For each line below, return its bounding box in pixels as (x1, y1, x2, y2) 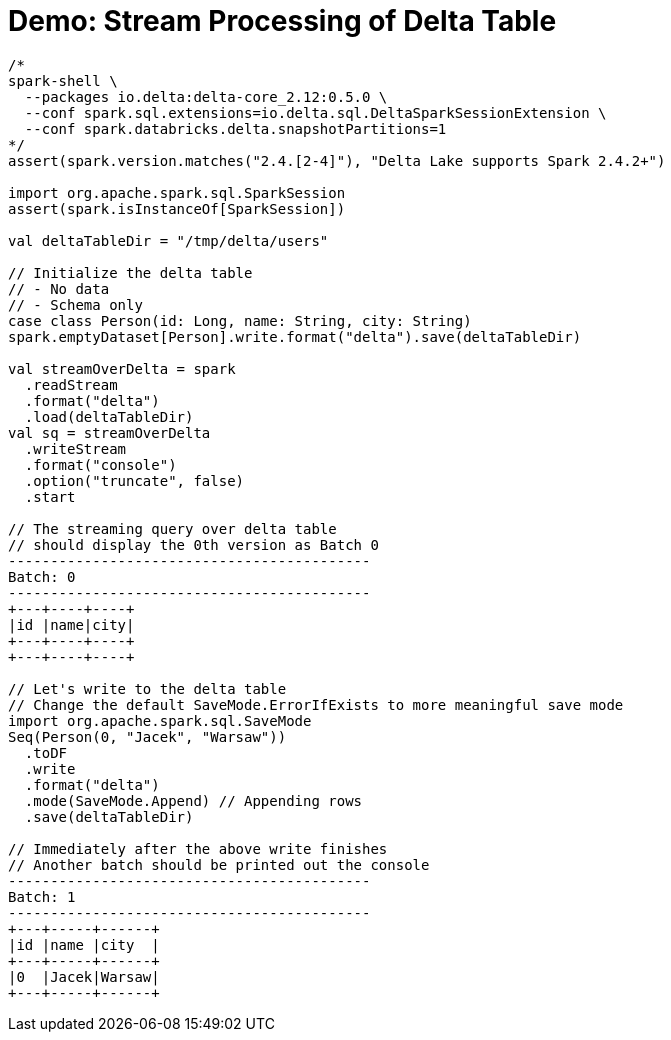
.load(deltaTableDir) (24, 408, 194, 425)
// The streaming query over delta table (8, 520, 337, 537)
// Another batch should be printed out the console (8, 856, 430, 873)
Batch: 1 (8, 888, 76, 905)
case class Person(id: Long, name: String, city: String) (8, 312, 472, 329)
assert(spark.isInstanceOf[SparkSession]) (8, 200, 346, 217)
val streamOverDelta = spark (8, 360, 236, 377)
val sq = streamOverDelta (8, 424, 211, 441)
